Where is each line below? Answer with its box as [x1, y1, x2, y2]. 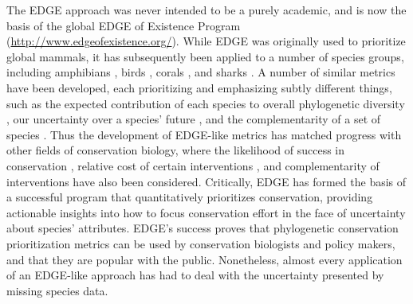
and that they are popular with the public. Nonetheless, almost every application [6, 251, 403, 267]
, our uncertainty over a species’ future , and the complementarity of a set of [6, 111, 381, 127]
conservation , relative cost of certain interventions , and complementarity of [6, 157, 380, 173]
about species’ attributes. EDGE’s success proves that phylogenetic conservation [6, 220, 399, 236]
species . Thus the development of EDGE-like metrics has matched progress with [6, 126, 402, 142]
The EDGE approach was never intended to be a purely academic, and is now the [6, 2, 407, 18]
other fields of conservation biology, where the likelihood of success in [6, 142, 345, 158]
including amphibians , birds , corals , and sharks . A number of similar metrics [6, 64, 395, 80]
